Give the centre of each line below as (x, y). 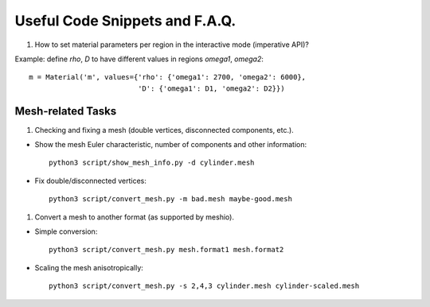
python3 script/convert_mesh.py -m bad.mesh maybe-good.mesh (170, 199)
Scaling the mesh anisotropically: (89, 267)
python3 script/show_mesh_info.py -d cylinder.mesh (152, 163)
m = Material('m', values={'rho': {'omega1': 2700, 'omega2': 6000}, (168, 77)
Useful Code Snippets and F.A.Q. (125, 21)
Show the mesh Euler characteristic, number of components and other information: (170, 145)
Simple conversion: (66, 231)
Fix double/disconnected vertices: (91, 181)
